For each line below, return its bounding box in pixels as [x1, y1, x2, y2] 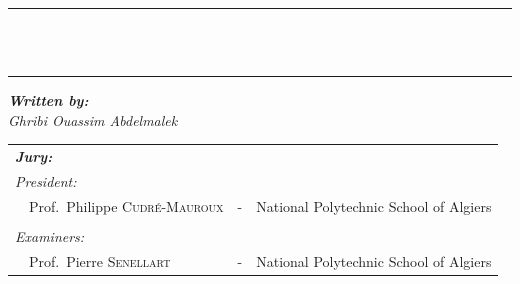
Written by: [8, 90, 89, 111]
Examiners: [15, 225, 85, 246]
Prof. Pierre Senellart [28, 250, 171, 271]
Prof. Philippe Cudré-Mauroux [28, 195, 224, 216]
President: [15, 170, 77, 191]
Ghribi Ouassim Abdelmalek [8, 109, 178, 130]
